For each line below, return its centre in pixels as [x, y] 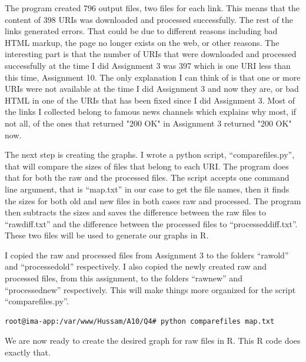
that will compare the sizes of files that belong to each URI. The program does [147, 166]
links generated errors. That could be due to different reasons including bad [141, 31]
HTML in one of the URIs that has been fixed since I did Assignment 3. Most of [150, 100]
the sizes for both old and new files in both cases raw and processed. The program [153, 200]
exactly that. [28, 352]
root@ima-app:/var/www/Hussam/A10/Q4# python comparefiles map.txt [140, 321]
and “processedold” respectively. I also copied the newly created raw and [136, 266]
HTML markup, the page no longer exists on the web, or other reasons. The [142, 42]
